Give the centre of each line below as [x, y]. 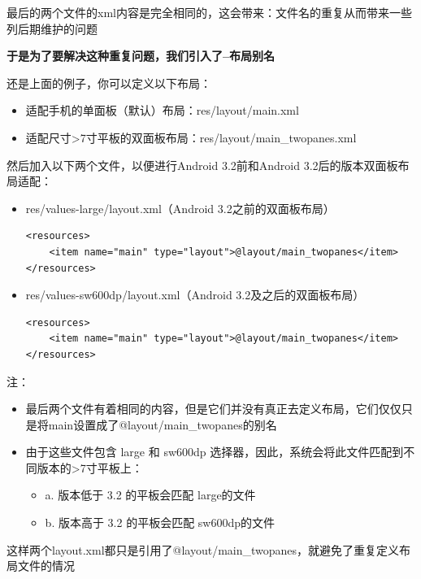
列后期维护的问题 [52, 28]
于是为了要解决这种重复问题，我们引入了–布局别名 [141, 56]
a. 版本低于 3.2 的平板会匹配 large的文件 [150, 495]
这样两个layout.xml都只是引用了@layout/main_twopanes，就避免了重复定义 [203, 549]
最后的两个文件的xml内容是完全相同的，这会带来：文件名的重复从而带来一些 [209, 12]
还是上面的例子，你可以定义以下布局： [109, 83]
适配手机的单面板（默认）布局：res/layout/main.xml [162, 110]
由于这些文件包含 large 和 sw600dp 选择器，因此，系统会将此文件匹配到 [215, 452]
